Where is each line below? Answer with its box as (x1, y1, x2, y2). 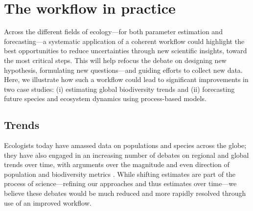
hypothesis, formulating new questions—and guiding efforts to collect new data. (4, 64, 243, 75)
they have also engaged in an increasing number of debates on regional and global (4, 149, 249, 160)
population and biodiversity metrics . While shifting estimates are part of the (4, 169, 236, 179)
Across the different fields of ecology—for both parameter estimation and (4, 26, 223, 37)
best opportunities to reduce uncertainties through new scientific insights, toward (4, 45, 247, 56)
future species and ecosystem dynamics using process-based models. (4, 93, 207, 104)
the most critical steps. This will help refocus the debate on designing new (4, 55, 227, 65)
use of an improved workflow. (4, 197, 92, 208)
